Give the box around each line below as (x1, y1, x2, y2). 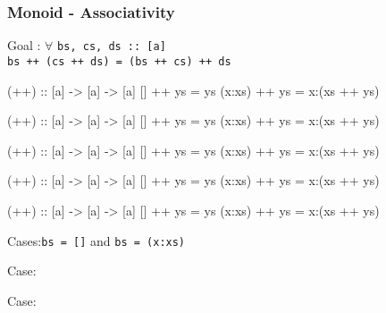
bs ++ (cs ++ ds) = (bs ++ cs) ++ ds (7, 55, 231, 68)
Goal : (7, 36, 41, 55)
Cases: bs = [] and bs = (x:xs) (7, 231, 186, 250)
